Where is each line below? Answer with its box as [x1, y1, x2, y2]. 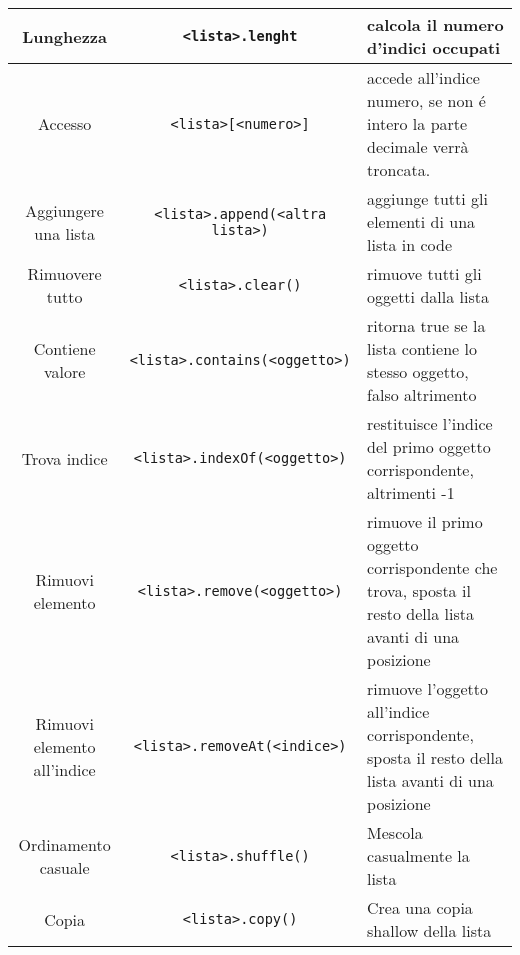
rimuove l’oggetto [367, 677, 488, 700]
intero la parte [367, 112, 468, 135]
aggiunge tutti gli [367, 187, 488, 210]
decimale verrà [367, 135, 469, 158]
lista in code [367, 233, 453, 256]
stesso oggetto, [367, 360, 469, 383]
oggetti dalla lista [367, 285, 489, 308]
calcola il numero [367, 13, 504, 36]
